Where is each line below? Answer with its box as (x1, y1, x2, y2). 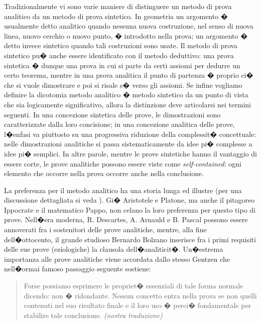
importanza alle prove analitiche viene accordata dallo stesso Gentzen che (4, 253, 230, 264)
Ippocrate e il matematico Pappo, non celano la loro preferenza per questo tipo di (4, 204, 255, 215)
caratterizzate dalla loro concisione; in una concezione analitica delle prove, (4, 119, 235, 129)
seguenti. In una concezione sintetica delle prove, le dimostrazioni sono (4, 109, 221, 119)
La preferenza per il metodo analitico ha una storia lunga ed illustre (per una (4, 185, 242, 195)
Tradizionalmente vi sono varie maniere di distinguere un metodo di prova (4, 1, 232, 11)
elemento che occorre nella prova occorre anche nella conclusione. (4, 168, 204, 179)
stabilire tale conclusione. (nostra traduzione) (24, 309, 163, 320)
